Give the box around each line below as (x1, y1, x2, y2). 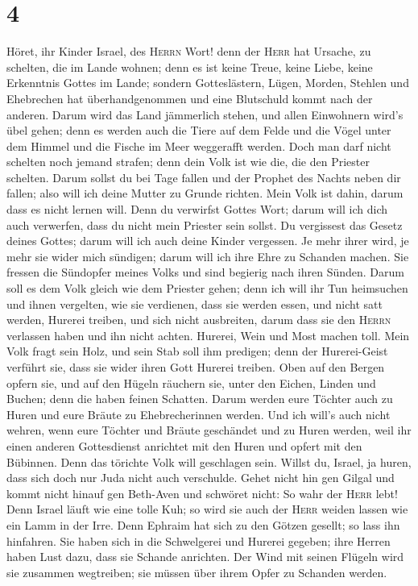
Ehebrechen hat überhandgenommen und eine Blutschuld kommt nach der (6, 89, 373, 106)
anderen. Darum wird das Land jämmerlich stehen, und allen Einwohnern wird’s (6, 106, 404, 123)
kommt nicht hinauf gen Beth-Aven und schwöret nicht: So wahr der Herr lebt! (6, 484, 398, 501)
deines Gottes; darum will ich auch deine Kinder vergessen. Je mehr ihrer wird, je (6, 232, 409, 249)
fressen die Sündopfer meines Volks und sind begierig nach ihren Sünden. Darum (6, 264, 404, 281)
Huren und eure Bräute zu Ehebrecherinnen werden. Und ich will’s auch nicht (6, 405, 391, 422)
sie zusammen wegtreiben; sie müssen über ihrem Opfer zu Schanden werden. (6, 563, 387, 580)
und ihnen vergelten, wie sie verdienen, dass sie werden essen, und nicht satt (6, 295, 383, 312)
